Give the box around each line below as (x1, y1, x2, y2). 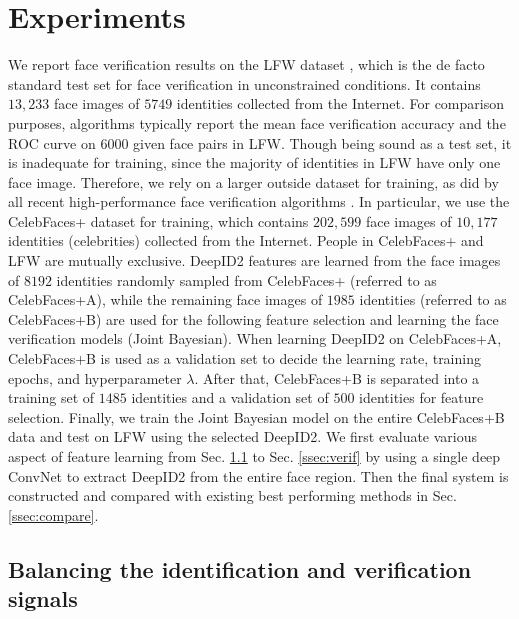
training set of (8, 387, 95, 408)
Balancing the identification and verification (8, 553, 472, 584)
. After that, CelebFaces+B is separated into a (194, 367, 480, 388)
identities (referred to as (359, 289, 507, 310)
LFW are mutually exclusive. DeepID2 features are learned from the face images (8, 250, 501, 271)
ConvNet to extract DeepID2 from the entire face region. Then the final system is (8, 465, 509, 486)
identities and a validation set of (131, 387, 329, 408)
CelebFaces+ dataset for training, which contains (8, 210, 309, 231)
